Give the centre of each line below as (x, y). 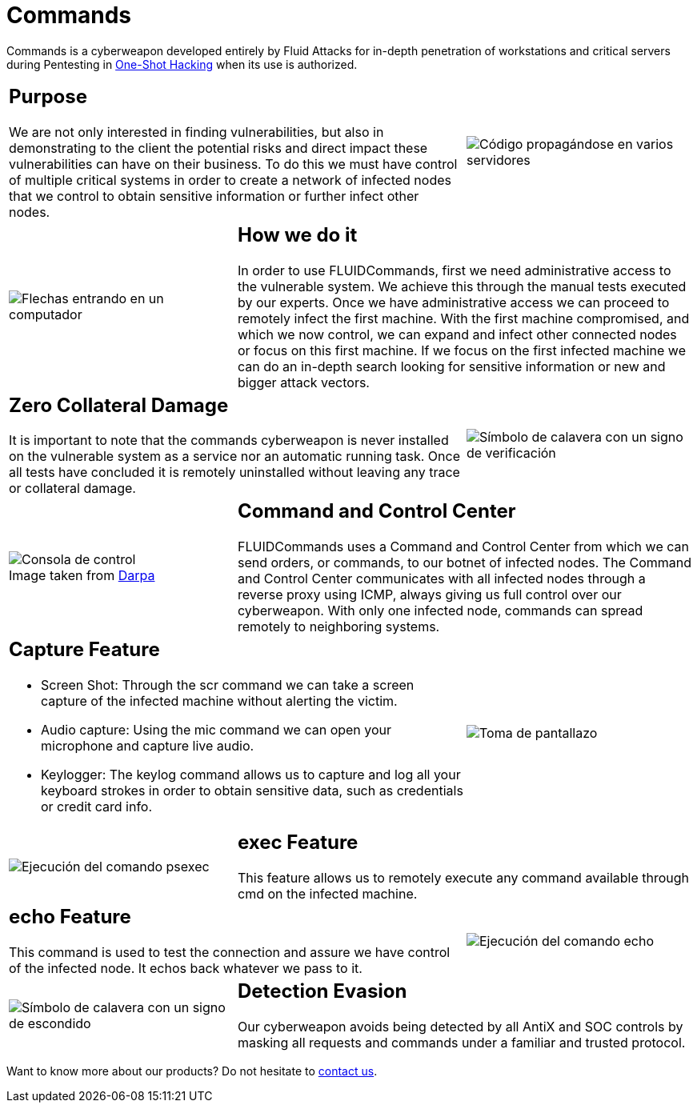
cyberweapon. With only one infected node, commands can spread (440, 611)
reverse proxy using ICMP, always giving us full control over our (429, 595)
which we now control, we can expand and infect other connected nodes (457, 334)
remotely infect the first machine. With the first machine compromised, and (463, 318)
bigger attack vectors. (303, 382)
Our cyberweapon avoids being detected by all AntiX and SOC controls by (460, 1027)
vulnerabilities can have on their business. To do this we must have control (233, 164)
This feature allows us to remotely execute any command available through (463, 878)
